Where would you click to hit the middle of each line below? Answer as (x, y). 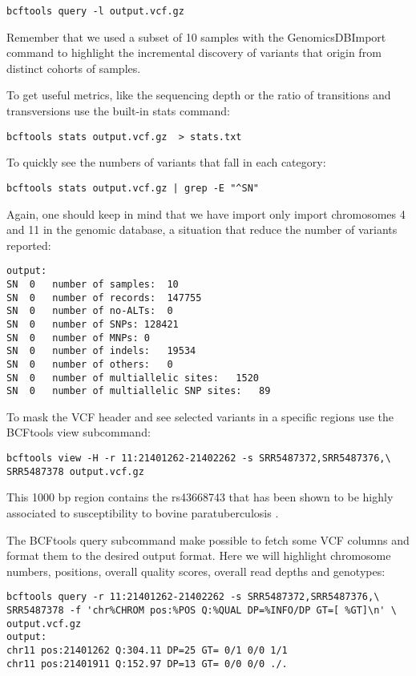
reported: (29, 245)
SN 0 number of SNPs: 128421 (93, 324)
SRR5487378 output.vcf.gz (75, 471)
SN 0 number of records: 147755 (104, 298)
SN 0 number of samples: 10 (93, 284)
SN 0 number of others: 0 (90, 364)
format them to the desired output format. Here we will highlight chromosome (199, 555)
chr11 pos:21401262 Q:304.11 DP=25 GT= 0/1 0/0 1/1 (147, 650)
